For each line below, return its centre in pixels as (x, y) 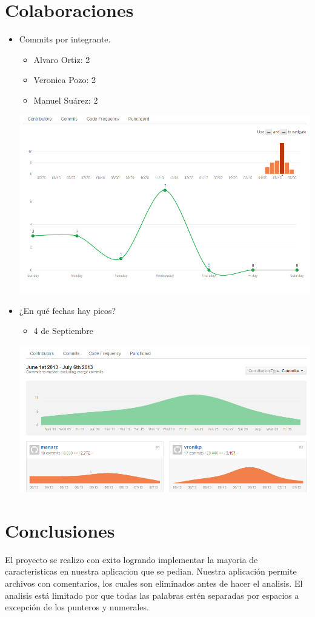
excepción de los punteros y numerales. (77, 607)
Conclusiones (60, 530)
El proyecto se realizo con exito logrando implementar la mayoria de (131, 559)
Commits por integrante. (65, 39)
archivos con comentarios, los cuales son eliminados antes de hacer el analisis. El (154, 583)
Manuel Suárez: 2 (66, 100)
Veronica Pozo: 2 (65, 80)
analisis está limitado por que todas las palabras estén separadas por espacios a (152, 595)
